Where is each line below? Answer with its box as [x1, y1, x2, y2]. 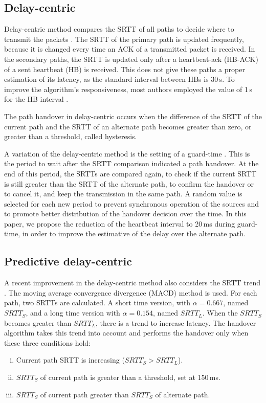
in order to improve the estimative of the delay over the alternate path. [22, 228, 246, 239]
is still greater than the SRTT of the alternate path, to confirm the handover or [4, 178, 254, 189]
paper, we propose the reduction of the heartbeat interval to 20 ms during [4, 218, 235, 229]
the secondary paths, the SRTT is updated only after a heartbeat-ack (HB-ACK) [4, 53, 258, 64]
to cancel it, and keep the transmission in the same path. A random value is [4, 188, 242, 199]
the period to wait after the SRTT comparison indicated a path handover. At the [4, 158, 259, 169]
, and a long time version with [26, 307, 120, 318]
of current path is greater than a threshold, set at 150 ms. [40, 372, 220, 383]
